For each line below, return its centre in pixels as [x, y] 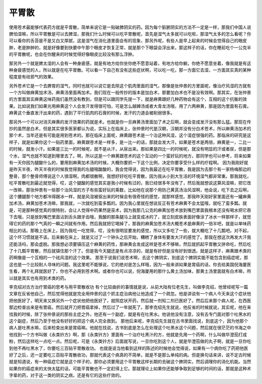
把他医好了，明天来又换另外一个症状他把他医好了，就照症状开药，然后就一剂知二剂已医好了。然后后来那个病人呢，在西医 [130, 301]
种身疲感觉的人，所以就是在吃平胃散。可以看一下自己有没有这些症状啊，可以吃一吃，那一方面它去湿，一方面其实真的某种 [130, 70]
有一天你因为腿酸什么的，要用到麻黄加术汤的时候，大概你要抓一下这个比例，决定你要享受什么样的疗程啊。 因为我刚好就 [129, 162]
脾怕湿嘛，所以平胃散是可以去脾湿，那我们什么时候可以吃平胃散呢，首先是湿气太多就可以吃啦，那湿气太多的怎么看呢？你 [130, 33]
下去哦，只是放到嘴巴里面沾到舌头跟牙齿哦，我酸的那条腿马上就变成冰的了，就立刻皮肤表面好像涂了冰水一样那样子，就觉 [130, 217]
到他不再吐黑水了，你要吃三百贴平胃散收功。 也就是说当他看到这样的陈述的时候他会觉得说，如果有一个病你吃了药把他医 [129, 348]
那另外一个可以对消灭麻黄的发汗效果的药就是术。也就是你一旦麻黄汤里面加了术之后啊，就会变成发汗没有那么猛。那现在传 [130, 122]
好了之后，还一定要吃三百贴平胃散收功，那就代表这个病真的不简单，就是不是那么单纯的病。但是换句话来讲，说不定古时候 [130, 355]
